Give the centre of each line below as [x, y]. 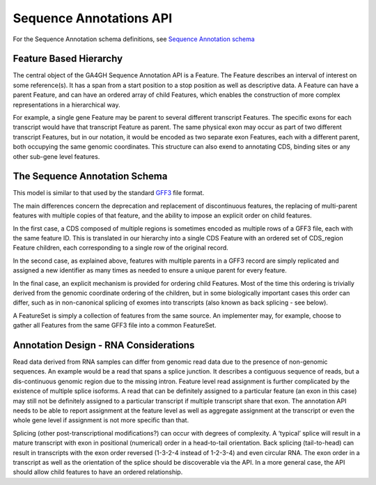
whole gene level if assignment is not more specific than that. [101, 420]
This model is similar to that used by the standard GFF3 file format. [109, 193]
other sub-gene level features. [56, 156]
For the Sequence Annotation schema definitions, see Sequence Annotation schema [134, 39]
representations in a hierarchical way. [67, 105]
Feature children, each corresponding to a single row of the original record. [121, 248]
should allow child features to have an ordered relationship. [98, 472]
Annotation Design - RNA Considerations [104, 345]
